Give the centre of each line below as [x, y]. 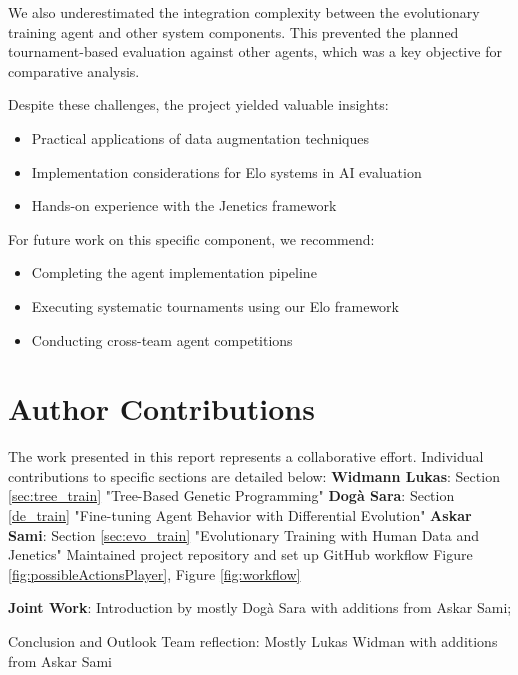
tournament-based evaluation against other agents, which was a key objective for [255, 51]
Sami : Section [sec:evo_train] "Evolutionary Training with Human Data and [244, 534]
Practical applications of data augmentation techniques [200, 137]
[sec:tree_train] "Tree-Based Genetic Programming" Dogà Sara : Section [231, 495]
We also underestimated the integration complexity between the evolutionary [244, 12]
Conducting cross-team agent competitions [162, 339]
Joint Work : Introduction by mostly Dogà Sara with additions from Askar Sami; [260, 607]
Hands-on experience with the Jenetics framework [184, 205]
